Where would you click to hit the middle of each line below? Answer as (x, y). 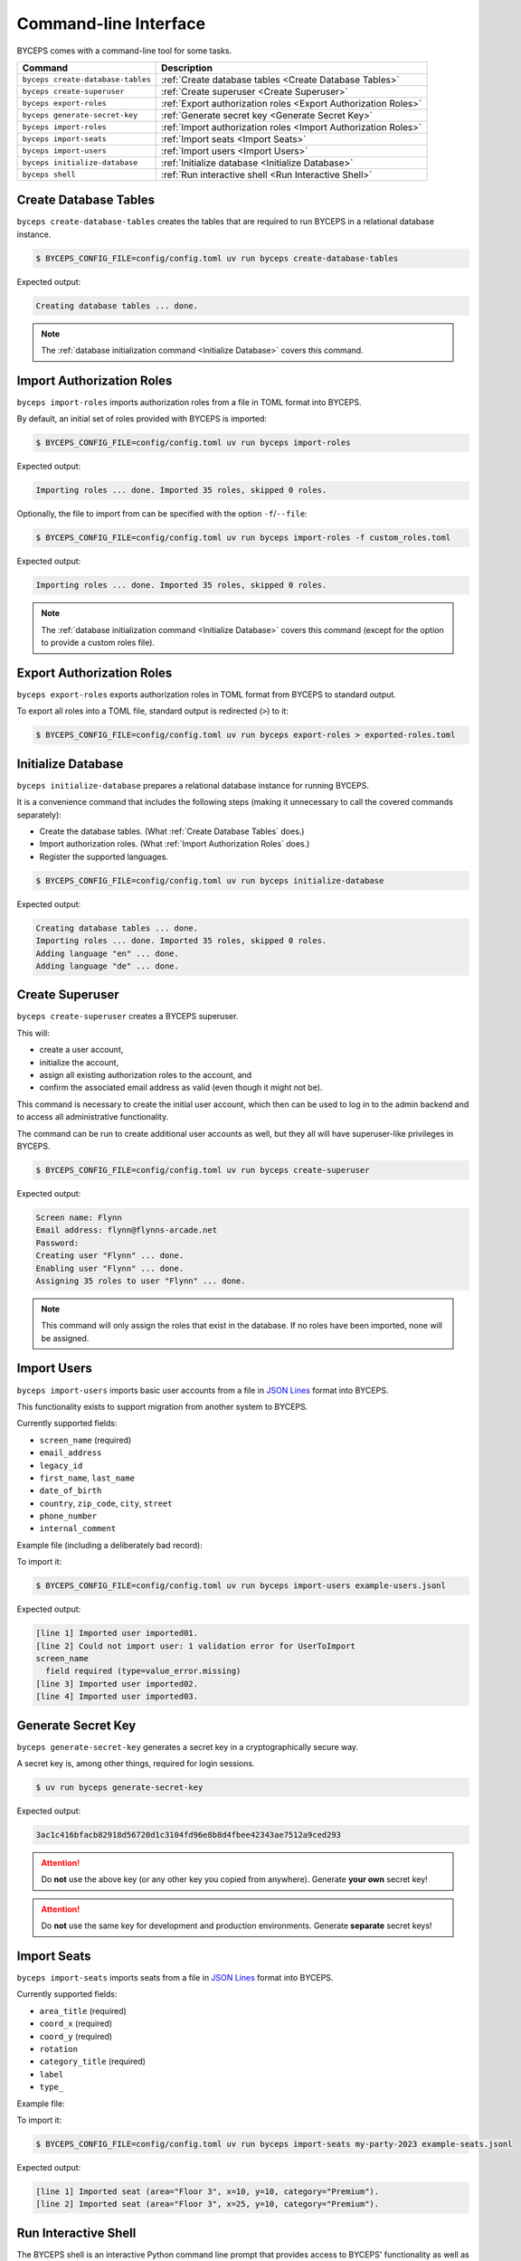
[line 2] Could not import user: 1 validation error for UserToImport (196, 1646)
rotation (59, 2049)
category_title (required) (93, 2061)
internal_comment (78, 1529)
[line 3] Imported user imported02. (117, 1684)
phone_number (68, 1516)
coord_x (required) (76, 2024)
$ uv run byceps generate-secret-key (119, 1788)
